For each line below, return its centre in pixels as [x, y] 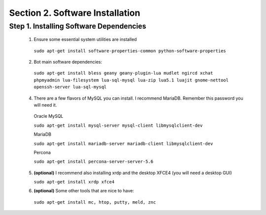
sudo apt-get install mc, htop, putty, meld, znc [95, 202]
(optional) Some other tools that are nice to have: [84, 191]
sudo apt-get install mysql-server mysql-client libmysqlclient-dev [118, 125]
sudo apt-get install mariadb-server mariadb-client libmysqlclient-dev [123, 143]
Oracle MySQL [49, 116]
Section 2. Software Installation [75, 13]
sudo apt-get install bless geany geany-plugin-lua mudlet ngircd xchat [123, 73]
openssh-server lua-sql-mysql [70, 87]
